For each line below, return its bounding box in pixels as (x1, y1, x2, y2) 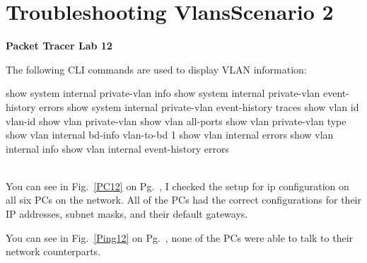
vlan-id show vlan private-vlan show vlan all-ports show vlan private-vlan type (6, 113, 346, 128)
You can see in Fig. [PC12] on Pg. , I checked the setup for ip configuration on (6, 178, 349, 193)
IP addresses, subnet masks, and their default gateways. (6, 206, 248, 221)
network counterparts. (6, 244, 100, 259)
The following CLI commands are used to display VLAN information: (6, 62, 307, 76)
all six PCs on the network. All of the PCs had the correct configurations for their (6, 192, 361, 207)
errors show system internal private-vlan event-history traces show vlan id (39, 99, 359, 114)
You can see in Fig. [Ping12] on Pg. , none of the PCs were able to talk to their (6, 230, 354, 245)
